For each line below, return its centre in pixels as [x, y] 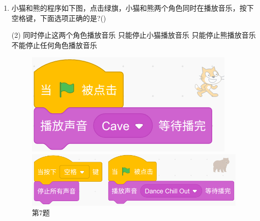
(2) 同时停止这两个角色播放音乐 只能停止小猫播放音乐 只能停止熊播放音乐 [134, 35]
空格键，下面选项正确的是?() [59, 18]
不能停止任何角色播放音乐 [54, 45]
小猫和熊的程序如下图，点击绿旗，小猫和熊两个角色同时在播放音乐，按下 [133, 8]
